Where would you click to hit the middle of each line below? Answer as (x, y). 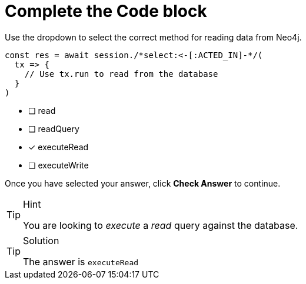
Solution (41, 240)
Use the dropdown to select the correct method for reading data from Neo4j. (153, 37)
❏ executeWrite (59, 165)
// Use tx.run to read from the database (121, 74)
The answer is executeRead (81, 261)
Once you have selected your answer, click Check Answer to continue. (143, 183)
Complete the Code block (106, 11)
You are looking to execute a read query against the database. (161, 225)
